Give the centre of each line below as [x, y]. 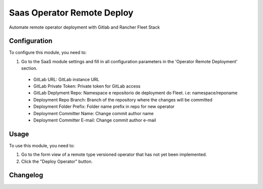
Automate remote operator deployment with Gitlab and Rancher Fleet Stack [85, 27]
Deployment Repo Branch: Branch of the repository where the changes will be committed [123, 100]
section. [29, 69]
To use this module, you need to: [42, 145]
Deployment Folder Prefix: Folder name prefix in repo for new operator [104, 106]
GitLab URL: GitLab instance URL [66, 79]
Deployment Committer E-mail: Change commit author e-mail [95, 120]
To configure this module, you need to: [48, 52]
